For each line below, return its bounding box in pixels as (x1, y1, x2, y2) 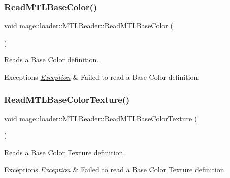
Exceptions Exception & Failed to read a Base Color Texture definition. (4, 164, 226, 174)
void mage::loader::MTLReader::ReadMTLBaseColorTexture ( (4, 113, 198, 123)
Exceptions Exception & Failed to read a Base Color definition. (4, 72, 200, 82)
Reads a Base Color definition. (4, 54, 99, 65)
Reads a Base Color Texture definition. (4, 147, 125, 157)
